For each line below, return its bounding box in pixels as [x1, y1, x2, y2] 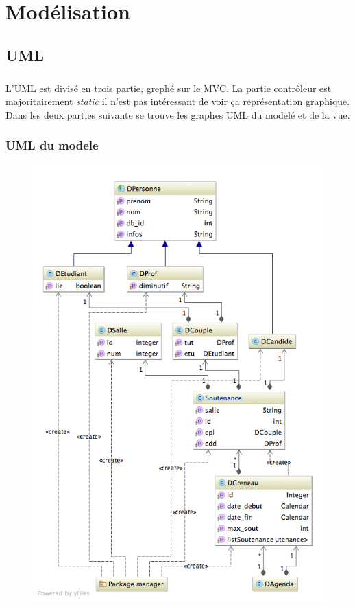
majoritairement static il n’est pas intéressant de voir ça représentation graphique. [5, 94, 350, 108]
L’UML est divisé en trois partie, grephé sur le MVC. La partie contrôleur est [5, 80, 332, 95]
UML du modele [5, 137, 99, 154]
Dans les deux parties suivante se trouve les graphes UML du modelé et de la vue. [5, 107, 350, 122]
